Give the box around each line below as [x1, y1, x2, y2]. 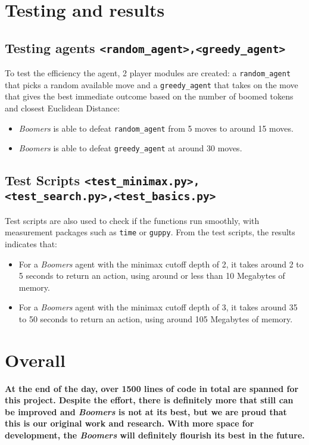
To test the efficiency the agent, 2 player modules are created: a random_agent [5, 67, 291, 79]
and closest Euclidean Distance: [5, 102, 120, 114]
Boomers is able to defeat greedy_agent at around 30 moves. [18, 142, 242, 154]
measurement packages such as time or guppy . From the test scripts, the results [5, 226, 295, 238]
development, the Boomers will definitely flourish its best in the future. [5, 429, 305, 441]
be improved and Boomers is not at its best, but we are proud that [5, 405, 287, 418]
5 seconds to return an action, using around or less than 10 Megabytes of [18, 269, 285, 282]
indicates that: [5, 237, 57, 250]
